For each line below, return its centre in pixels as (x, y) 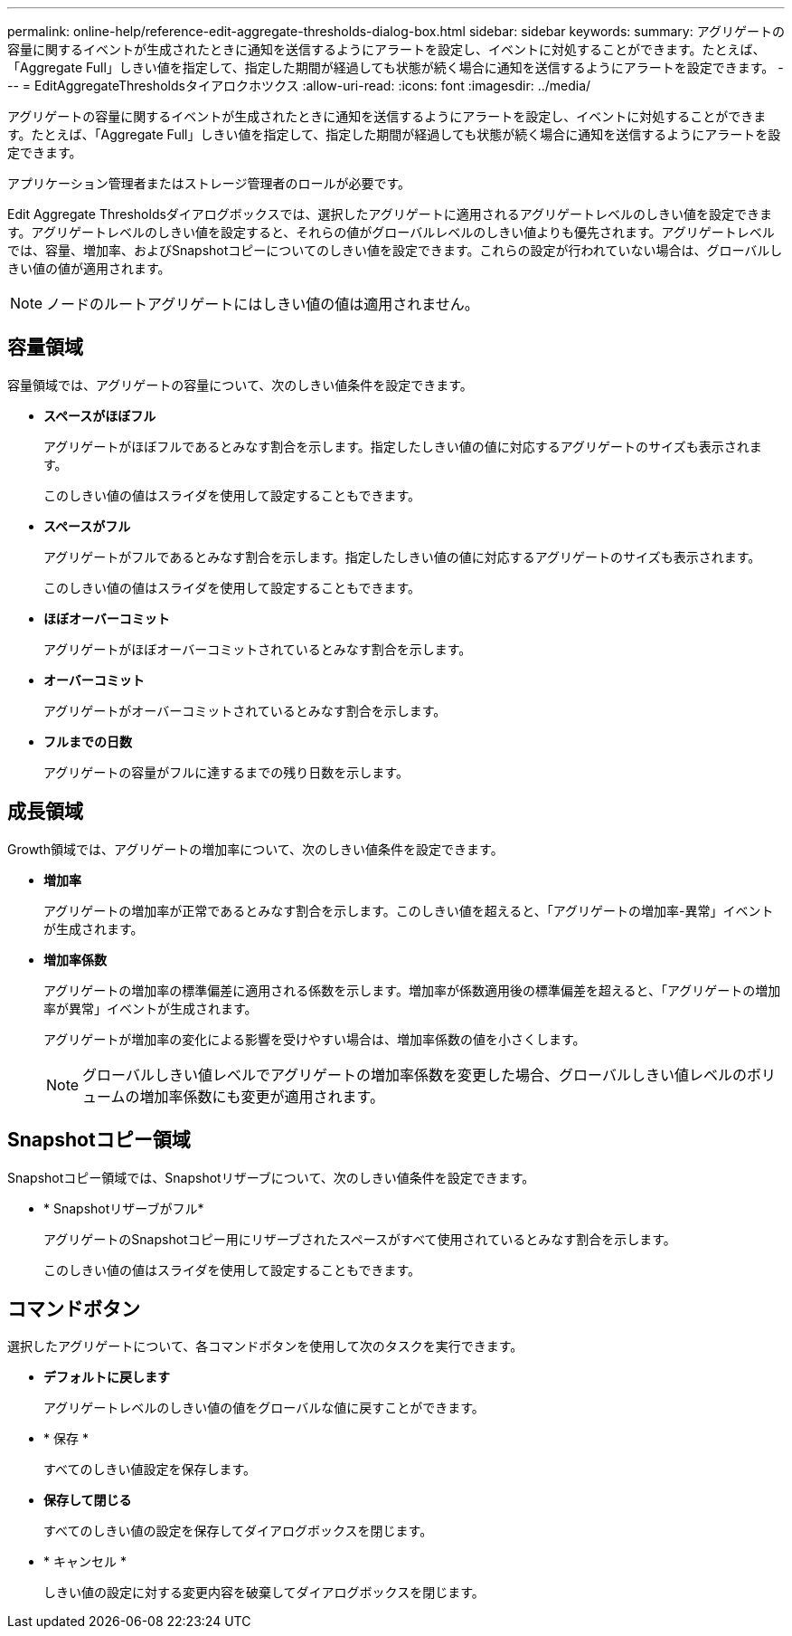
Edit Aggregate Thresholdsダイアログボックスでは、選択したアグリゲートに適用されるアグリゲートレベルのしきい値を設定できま (390, 214)
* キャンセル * (85, 1562)
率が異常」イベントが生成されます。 (151, 1008)
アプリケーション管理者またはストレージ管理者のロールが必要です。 (209, 183)
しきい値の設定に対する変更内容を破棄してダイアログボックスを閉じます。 (264, 1593)
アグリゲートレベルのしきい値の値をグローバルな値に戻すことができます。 (264, 1408)
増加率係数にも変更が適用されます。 (262, 1096)
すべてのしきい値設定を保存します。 (150, 1470)
